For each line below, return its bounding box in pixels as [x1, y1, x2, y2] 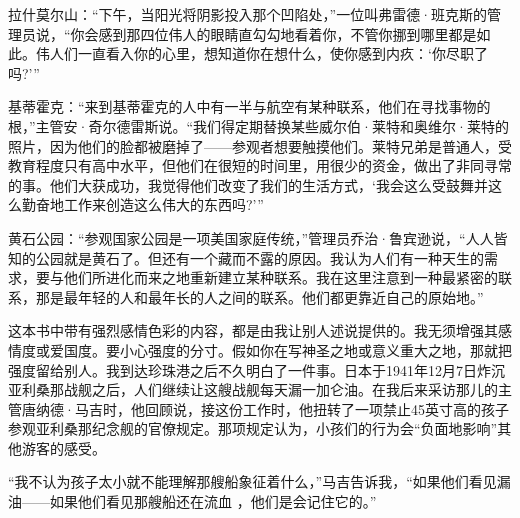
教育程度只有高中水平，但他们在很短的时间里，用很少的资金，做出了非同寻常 [8, 155, 512, 176]
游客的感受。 [21, 437, 106, 458]
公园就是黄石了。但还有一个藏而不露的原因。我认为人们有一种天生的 [35, 247, 484, 268]
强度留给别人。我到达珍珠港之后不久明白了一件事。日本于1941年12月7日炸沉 [8, 359, 505, 380]
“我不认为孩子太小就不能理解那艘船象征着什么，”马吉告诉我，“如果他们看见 [8, 471, 497, 492]
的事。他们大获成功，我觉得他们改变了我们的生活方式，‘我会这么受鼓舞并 [8, 174, 488, 195]
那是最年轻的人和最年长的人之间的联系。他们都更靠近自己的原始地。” [35, 286, 484, 307]
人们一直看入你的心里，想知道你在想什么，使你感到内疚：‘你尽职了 [49, 43, 488, 64]
